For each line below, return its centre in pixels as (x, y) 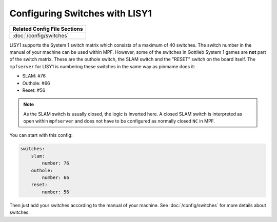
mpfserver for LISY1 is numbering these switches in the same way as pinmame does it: (102, 66)
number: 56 (55, 192)
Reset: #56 (34, 90)
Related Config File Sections (48, 29)
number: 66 (55, 178)
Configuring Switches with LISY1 (81, 13)
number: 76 (55, 163)
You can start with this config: (41, 135)
